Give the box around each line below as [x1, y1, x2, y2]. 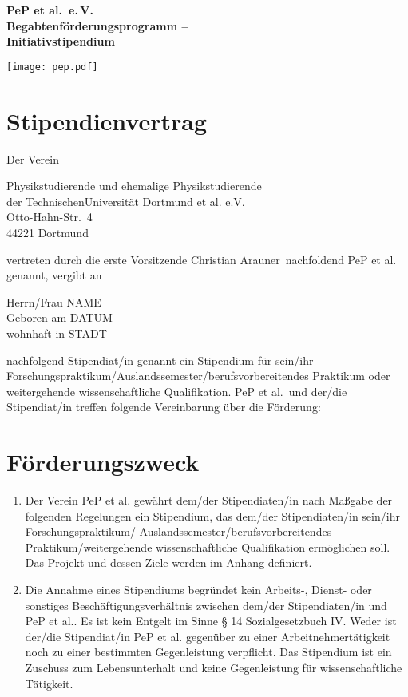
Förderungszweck [6, 446, 200, 478]
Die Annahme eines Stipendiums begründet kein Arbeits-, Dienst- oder [25, 580, 372, 597]
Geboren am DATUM [6, 309, 113, 326]
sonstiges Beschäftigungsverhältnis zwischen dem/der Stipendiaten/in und [25, 596, 387, 613]
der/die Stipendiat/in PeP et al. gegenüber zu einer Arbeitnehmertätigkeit [25, 628, 390, 644]
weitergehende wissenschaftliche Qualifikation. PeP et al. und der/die [6, 382, 347, 399]
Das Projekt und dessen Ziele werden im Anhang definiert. [25, 554, 312, 571]
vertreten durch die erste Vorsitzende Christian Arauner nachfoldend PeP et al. [6, 251, 397, 267]
